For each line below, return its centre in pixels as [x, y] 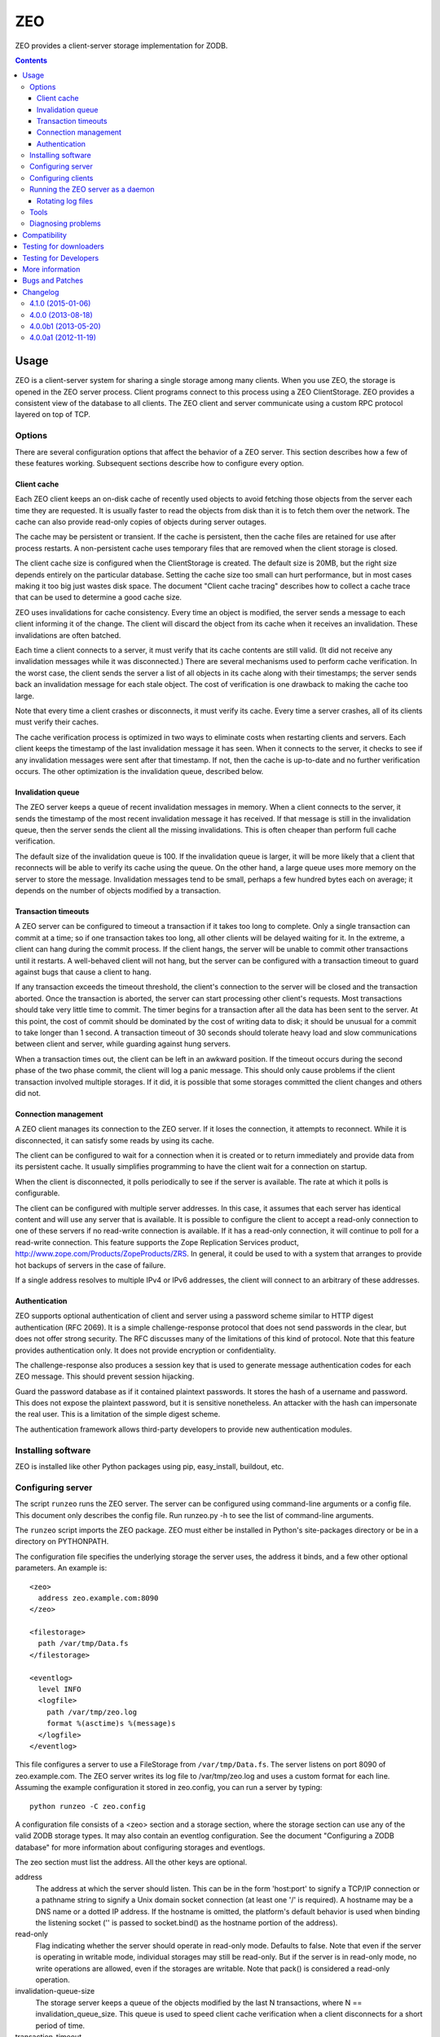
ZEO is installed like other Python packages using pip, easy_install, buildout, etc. [150, 1467]
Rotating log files [65, 200]
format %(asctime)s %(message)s [111, 1724]
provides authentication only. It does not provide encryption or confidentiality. [145, 1350]
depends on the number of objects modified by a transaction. [118, 891]
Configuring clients [62, 178]
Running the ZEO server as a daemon [92, 189]
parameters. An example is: [61, 1568]
